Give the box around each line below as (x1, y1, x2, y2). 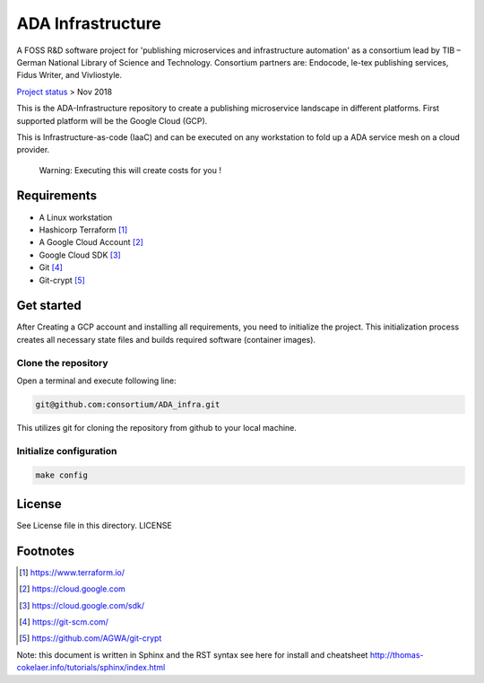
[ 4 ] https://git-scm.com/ (19, 617, 109, 627)
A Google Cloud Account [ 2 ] (39, 237, 143, 248)
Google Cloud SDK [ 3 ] (39, 250, 121, 260)
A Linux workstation (39, 212, 113, 223)
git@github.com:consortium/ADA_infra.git (35, 399, 220, 409)
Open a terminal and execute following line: (16, 375, 177, 386)
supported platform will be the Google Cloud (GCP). (16, 115, 208, 126)
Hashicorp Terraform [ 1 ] (39, 224, 128, 235)
